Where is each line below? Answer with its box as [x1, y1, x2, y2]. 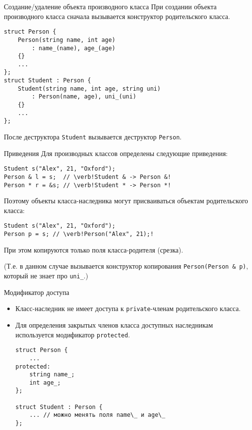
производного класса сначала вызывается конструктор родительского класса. [4, 11, 230, 21]
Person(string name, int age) [18, 36, 116, 43]
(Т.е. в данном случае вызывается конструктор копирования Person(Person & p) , [4, 261, 248, 271]
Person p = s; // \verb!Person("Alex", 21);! [4, 231, 154, 238]
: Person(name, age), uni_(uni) [32, 93, 137, 100]
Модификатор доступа [4, 287, 70, 297]
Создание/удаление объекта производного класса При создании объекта [4, 1, 217, 11]
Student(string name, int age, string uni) [18, 85, 161, 92]
